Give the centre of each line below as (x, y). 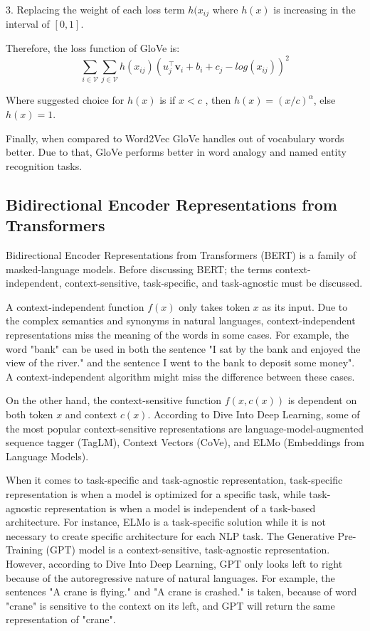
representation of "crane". (61, 619)
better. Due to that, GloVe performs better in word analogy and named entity (176, 152)
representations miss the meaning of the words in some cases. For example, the (178, 334)
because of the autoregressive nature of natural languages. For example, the (170, 577)
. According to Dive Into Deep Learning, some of (254, 414)
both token (30, 414)
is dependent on (322, 400)
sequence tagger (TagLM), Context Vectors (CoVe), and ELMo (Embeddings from (185, 442)
